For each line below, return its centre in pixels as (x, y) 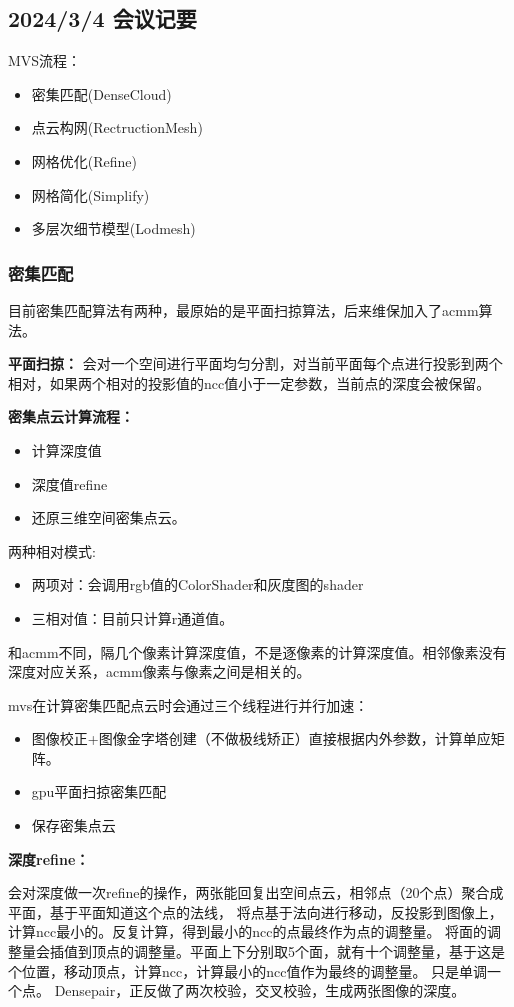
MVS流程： (45, 60)
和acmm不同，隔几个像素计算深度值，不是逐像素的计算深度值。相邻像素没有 (257, 651)
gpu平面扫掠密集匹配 (99, 791)
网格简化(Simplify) (90, 194)
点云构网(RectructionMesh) (117, 127)
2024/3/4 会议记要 (102, 18)
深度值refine (69, 483)
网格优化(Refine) (84, 160)
